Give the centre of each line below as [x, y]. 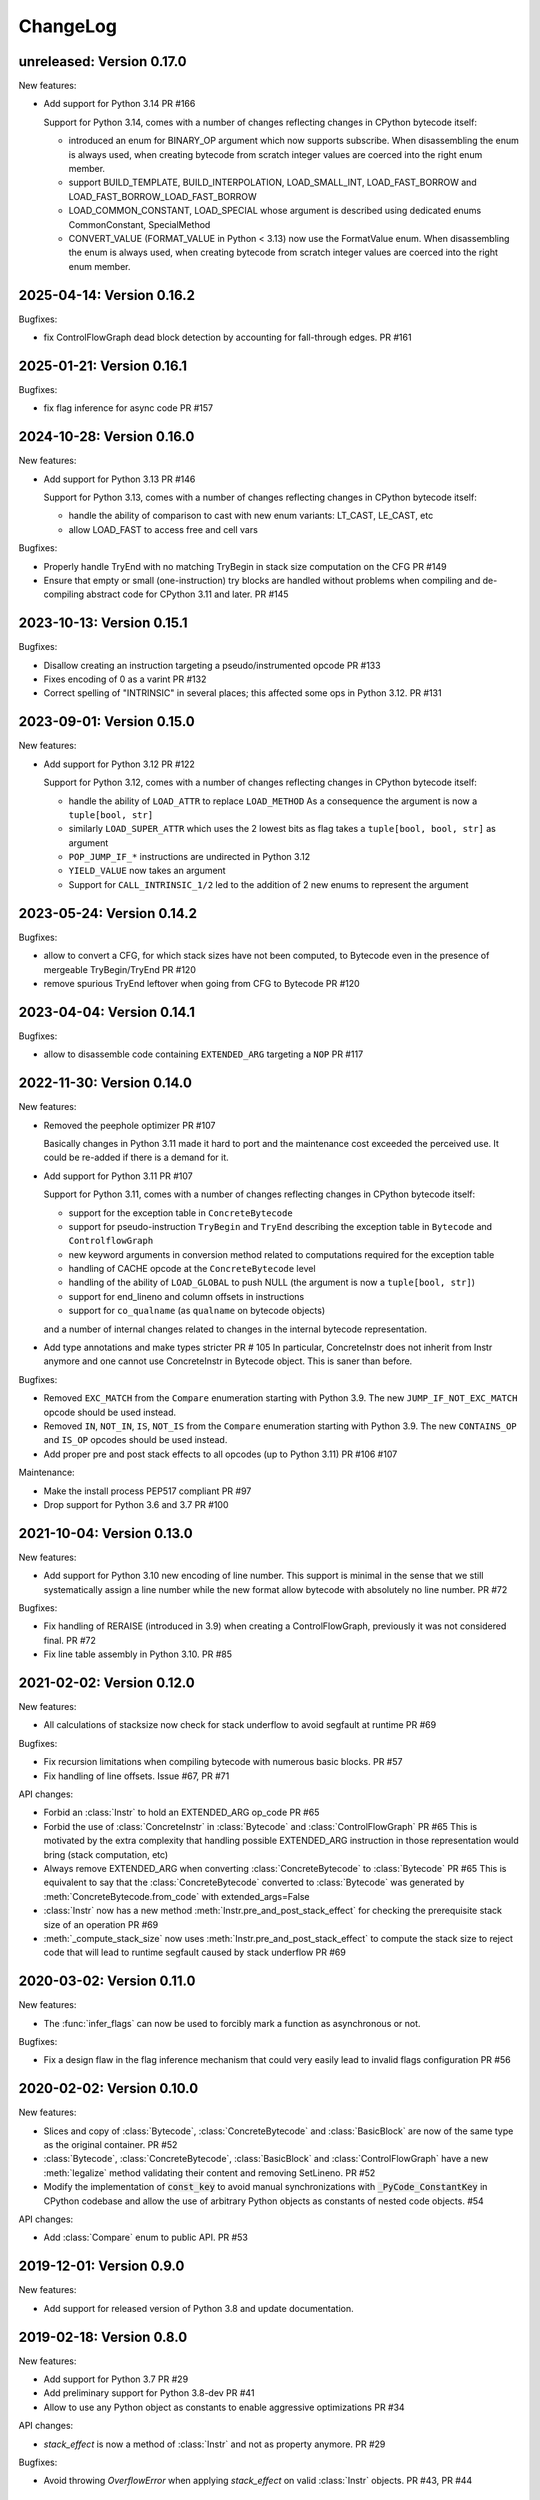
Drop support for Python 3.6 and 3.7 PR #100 [136, 1504]
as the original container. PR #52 [110, 2145]
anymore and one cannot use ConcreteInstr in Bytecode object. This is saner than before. [228, 1361]
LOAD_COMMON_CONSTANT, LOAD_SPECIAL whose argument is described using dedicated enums [275, 211]
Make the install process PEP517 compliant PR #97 [147, 1491]
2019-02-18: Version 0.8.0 [103, 2336]
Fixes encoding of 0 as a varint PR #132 [125, 679]
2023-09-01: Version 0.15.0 [106, 721]
